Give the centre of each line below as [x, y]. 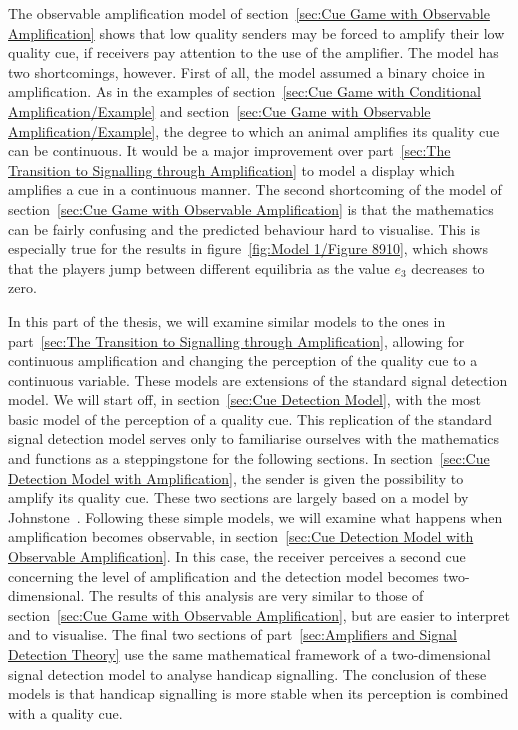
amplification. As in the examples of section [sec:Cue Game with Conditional [244, 91]
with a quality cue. [65, 712]
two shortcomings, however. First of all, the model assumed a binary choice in [247, 71]
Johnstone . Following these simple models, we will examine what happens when [255, 516]
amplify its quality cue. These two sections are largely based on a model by [238, 497]
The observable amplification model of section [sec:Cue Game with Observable [249, 13]
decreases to [448, 267]
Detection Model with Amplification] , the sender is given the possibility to [236, 477]
